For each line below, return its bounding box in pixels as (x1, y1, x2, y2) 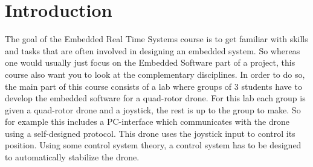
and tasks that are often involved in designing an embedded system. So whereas (5, 44, 300, 57)
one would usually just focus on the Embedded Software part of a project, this (5, 56, 295, 69)
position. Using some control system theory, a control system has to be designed (5, 139, 302, 151)
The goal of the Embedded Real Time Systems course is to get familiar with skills (5, 33, 308, 45)
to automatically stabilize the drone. (5, 151, 140, 163)
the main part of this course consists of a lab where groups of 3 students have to (5, 80, 302, 92)
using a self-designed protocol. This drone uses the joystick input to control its (5, 127, 295, 139)
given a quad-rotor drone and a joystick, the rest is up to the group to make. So (5, 103, 301, 116)
